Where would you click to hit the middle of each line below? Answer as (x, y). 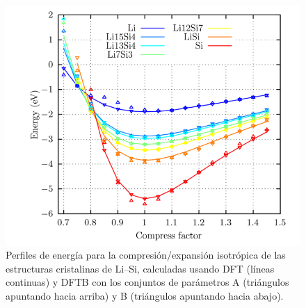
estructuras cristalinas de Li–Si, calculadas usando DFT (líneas (140, 268)
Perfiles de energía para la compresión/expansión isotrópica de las (146, 255)
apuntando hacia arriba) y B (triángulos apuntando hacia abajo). (145, 295)
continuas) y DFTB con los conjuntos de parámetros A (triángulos (147, 282)
